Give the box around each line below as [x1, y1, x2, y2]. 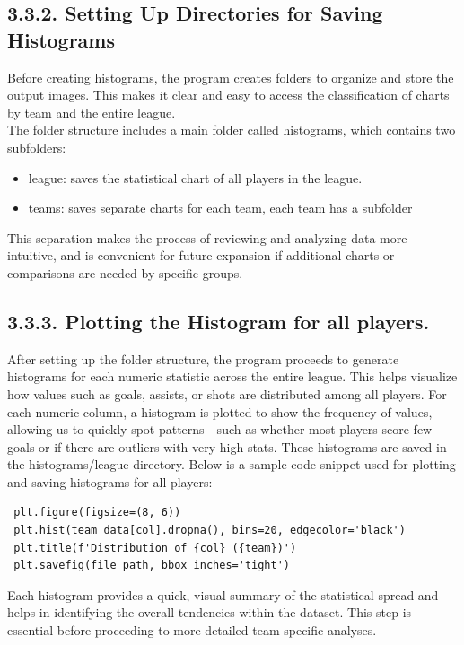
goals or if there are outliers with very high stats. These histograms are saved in [7, 437, 447, 456]
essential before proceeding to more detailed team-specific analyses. [7, 621, 377, 640]
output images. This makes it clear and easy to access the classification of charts [7, 85, 450, 104]
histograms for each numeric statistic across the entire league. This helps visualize [7, 367, 458, 386]
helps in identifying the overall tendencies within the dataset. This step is [7, 603, 412, 622]
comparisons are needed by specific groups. [7, 263, 243, 282]
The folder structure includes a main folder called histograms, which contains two [7, 120, 456, 139]
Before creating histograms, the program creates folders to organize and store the [7, 67, 454, 86]
